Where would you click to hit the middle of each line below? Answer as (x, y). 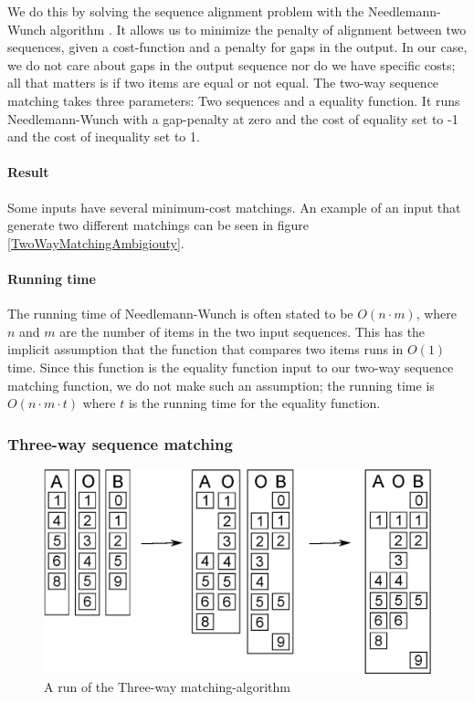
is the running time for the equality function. (254, 403)
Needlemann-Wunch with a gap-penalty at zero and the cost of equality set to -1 (233, 118)
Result (28, 172)
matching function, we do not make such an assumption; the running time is (221, 385)
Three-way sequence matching (120, 443)
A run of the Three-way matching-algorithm (168, 686)
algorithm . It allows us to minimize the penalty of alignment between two (258, 29)
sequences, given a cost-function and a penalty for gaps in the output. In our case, (237, 47)
